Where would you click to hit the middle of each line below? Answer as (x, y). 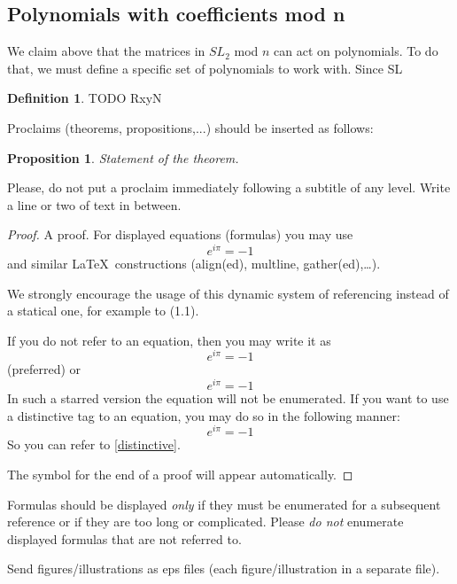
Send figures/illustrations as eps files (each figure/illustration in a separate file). (224, 568)
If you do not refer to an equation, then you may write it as (169, 340)
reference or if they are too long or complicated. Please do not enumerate (205, 522)
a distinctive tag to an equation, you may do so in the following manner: (204, 415)
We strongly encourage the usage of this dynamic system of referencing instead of (228, 293)
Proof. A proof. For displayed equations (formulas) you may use (180, 234)
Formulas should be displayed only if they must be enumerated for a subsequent (224, 504)
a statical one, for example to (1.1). (103, 311)
